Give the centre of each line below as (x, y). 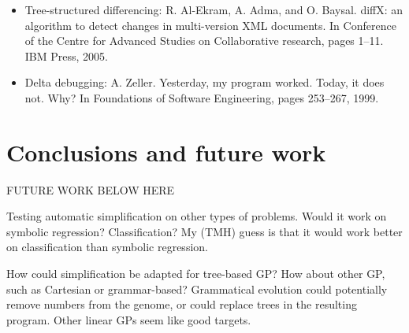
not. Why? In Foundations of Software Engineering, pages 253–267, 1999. (202, 97)
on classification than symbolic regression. (107, 247)
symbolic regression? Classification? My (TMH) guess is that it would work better (204, 231)
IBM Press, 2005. (66, 55)
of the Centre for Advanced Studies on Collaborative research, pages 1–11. (204, 41)
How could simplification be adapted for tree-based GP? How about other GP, (196, 274)
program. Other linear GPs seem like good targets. (129, 319)
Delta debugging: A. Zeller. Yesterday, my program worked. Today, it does (204, 82)
